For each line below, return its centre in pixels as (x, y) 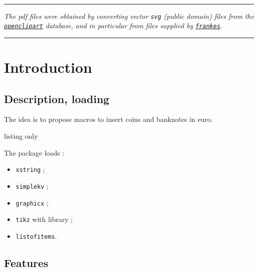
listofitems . (36, 236)
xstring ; (30, 169)
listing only (21, 136)
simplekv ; (32, 186)
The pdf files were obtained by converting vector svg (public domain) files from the (129, 16)
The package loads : (34, 152)
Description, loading (57, 98)
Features (26, 262)
